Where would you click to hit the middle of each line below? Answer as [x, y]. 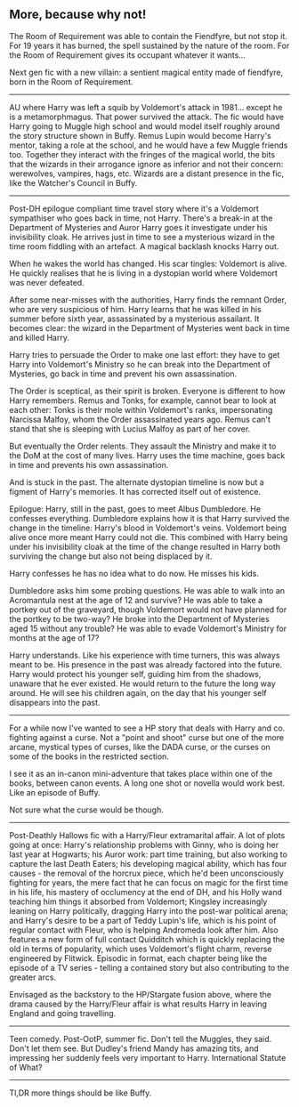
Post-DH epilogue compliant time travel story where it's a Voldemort [134, 208]
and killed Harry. [39, 337]
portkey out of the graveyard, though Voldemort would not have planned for [148, 610]
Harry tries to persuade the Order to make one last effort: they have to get [145, 354]
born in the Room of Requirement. [71, 81]
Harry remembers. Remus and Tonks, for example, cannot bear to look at [143, 400]
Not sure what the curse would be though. [87, 810]
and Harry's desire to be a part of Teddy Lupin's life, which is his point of [143, 920]
